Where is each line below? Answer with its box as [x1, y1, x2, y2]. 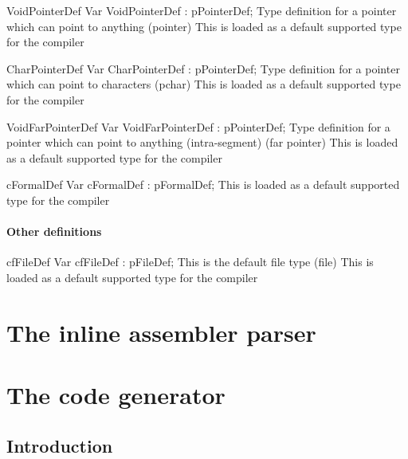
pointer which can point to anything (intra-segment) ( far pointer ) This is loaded [6, 134, 398, 151]
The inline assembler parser [6, 316, 316, 348]
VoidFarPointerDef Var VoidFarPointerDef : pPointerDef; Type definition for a [6, 118, 390, 135]
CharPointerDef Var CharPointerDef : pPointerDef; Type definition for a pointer [6, 60, 400, 76]
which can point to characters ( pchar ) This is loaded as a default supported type [6, 76, 401, 92]
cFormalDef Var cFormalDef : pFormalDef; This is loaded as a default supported [6, 176, 400, 193]
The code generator [6, 379, 226, 411]
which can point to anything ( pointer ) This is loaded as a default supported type [6, 18, 402, 34]
